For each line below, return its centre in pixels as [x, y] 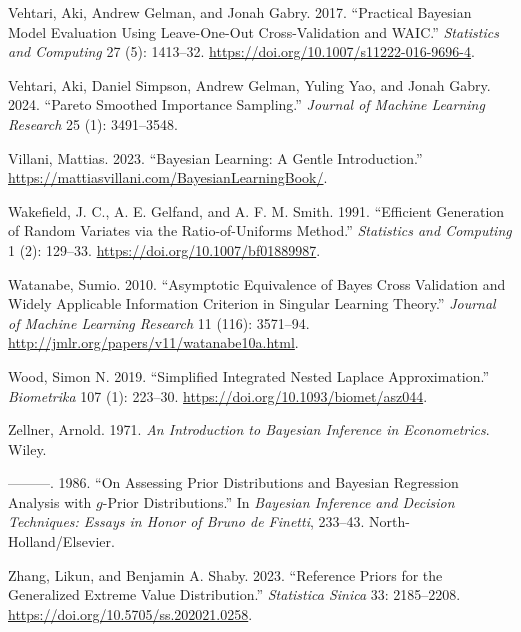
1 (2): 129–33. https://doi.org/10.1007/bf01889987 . [164, 249]
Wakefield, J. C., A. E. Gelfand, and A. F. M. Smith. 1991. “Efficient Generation [256, 210]
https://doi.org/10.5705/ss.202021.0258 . [130, 613]
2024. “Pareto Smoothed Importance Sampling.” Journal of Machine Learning [246, 104]
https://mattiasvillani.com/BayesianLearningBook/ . [168, 177]
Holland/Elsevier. [61, 541]
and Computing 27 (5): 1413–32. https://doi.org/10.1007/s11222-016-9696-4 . [241, 51]
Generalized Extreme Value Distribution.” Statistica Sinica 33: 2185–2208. [234, 594]
